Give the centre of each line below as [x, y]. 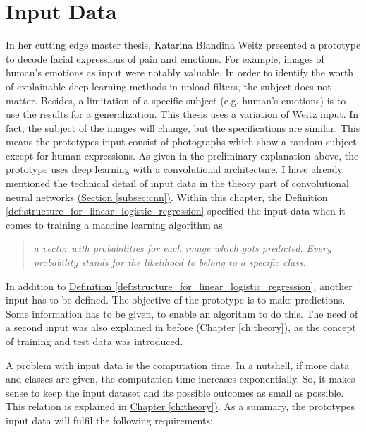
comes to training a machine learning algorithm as [114, 224]
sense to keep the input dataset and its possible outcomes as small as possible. [175, 392]
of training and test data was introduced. [94, 341]
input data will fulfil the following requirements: [109, 420]
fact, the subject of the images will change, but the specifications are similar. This [183, 127]
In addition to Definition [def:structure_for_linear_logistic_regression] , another [179, 286]
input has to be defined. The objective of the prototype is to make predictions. [176, 300]
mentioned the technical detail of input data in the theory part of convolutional [178, 183]
